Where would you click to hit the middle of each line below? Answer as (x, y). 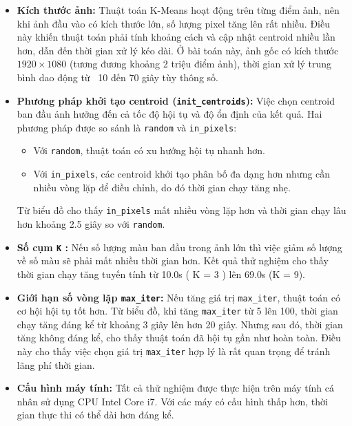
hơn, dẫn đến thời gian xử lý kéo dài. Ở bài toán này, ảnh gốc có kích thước (178, 50)
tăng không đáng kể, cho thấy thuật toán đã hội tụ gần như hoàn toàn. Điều (179, 338)
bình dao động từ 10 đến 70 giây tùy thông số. (117, 77)
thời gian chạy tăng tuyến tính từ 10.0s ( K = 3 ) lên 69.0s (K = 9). (161, 274)
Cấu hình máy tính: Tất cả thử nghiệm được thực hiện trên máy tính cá (176, 388)
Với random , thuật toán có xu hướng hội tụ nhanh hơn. (149, 150)
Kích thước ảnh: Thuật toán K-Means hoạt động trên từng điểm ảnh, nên (178, 10)
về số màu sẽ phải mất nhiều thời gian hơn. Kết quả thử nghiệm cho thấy (173, 260)
